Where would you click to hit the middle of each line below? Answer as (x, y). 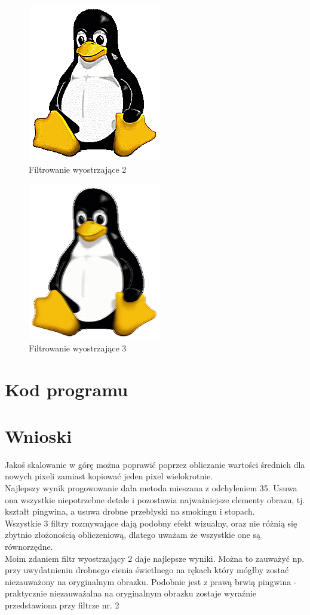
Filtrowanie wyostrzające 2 (78, 169)
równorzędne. (29, 547)
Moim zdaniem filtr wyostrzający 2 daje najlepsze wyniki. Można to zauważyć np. (155, 558)
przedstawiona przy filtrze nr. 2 (62, 605)
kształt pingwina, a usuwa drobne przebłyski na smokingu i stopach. (130, 511)
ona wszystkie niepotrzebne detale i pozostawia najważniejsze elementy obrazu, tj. (155, 499)
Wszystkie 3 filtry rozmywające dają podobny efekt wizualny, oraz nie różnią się (151, 523)
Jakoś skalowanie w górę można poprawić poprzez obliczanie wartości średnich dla (155, 464)
